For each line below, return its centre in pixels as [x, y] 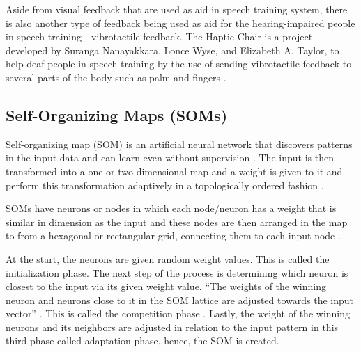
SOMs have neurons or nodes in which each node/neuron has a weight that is [171, 208]
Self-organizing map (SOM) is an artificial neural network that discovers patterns [179, 144]
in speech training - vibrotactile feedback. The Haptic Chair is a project [159, 37]
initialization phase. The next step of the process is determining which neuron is [177, 272]
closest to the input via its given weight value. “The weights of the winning [166, 286]
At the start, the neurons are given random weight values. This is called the [168, 258]
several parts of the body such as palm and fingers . [116, 77]
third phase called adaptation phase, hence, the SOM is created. [143, 341]
